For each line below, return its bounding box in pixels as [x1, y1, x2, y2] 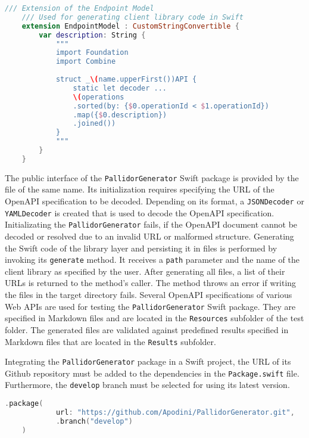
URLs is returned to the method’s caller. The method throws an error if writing [5, 277, 296, 289]
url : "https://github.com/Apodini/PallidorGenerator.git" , [55, 408, 295, 417]
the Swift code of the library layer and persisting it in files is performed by [5, 241, 277, 254]
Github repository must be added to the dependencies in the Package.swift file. [5, 366, 299, 379]
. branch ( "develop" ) [55, 417, 133, 425]
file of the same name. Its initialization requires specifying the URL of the [5, 183, 274, 195]
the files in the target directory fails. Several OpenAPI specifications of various [5, 288, 292, 300]
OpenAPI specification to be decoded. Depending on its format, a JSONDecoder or [5, 195, 304, 207]
